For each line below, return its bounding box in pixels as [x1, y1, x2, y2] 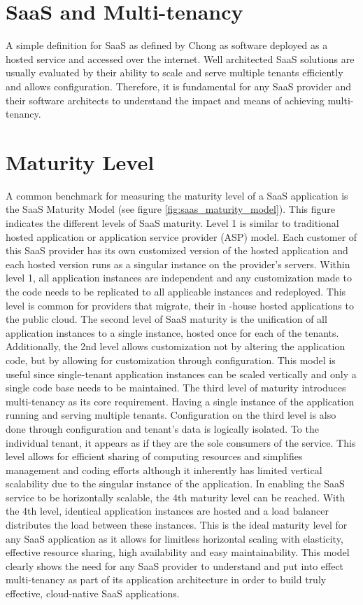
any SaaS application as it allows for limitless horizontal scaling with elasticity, [6, 531, 343, 545]
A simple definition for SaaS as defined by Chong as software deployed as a [6, 38, 328, 53]
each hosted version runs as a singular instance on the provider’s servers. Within [6, 256, 350, 271]
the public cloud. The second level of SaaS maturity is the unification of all [6, 312, 327, 326]
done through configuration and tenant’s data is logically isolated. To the [6, 421, 319, 436]
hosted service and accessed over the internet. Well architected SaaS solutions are [6, 51, 355, 66]
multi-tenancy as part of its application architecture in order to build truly [6, 572, 327, 587]
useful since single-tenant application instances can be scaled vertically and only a [6, 366, 357, 381]
